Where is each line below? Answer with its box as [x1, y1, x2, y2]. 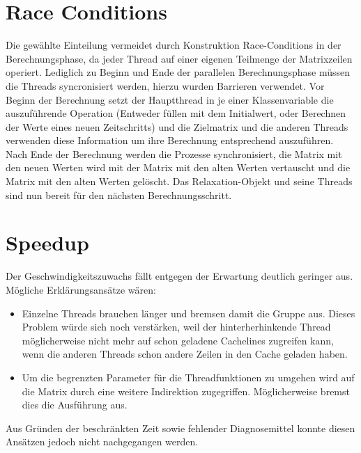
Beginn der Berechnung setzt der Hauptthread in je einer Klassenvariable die [6, 92, 334, 106]
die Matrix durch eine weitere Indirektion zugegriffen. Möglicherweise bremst [22, 383, 350, 398]
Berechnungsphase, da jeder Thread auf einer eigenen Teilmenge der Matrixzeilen [6, 51, 353, 65]
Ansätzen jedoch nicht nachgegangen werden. [6, 434, 199, 449]
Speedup [6, 228, 89, 257]
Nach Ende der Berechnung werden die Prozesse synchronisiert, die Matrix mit [6, 146, 342, 161]
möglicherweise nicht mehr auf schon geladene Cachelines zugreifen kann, [22, 333, 334, 347]
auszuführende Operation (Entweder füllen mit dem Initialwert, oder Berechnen [6, 106, 346, 120]
